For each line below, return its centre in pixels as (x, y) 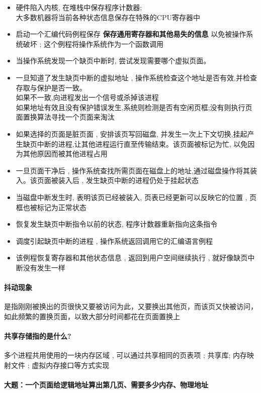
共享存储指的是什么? (38, 336)
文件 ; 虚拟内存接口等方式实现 (60, 365)
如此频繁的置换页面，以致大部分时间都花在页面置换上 (92, 316)
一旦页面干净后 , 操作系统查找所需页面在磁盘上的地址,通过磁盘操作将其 (133, 170)
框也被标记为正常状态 (51, 207)
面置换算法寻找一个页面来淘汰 (65, 117)
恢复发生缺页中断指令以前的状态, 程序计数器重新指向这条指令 (117, 224)
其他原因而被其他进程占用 (65, 154)
